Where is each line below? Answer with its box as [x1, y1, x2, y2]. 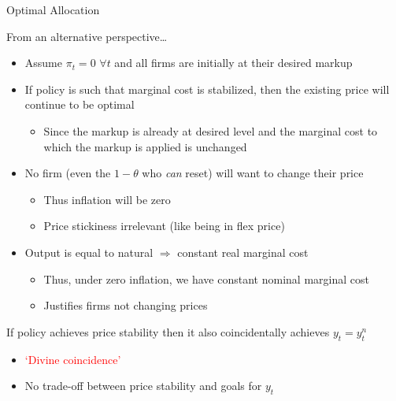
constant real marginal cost [177, 243, 309, 260]
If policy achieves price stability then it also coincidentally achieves [6, 323, 330, 340]
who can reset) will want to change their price [142, 165, 364, 181]
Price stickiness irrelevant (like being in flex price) [43, 217, 285, 234]
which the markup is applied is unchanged [43, 138, 247, 154]
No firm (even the [24, 165, 111, 181]
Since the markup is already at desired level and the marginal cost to [43, 122, 378, 139]
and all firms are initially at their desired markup [114, 54, 353, 71]
